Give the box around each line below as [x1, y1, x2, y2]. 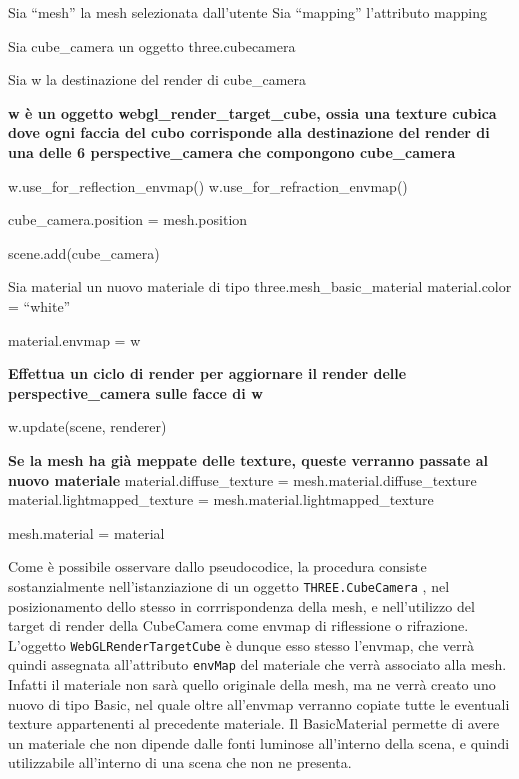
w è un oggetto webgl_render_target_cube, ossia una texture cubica [8, 102, 497, 123]
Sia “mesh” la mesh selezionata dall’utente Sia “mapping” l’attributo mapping [8, 2, 488, 22]
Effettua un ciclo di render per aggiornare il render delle [8, 363, 407, 384]
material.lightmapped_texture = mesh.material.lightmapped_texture [8, 489, 434, 510]
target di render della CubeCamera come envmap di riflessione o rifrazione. [8, 615, 469, 636]
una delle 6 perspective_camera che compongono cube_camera [8, 141, 456, 162]
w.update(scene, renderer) [8, 416, 167, 437]
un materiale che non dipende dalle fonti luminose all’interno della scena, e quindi [8, 732, 510, 753]
